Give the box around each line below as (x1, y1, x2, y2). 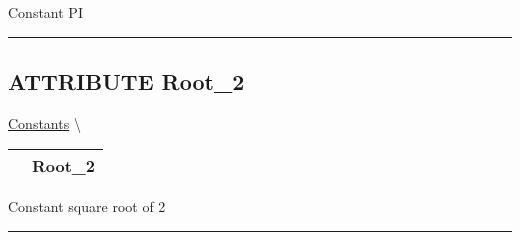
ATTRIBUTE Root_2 (8, 65, 245, 96)
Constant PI (8, 2, 83, 22)
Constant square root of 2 (8, 196, 166, 217)
